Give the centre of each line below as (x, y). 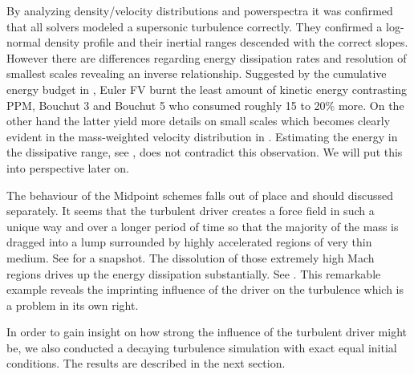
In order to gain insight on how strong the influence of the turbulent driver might (207, 332)
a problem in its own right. (73, 305)
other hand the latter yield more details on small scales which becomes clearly (199, 121)
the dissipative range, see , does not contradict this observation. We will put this (205, 152)
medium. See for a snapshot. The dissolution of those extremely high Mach (191, 257)
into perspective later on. (68, 167)
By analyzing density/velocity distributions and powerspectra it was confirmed (200, 10)
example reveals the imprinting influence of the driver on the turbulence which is (205, 289)
